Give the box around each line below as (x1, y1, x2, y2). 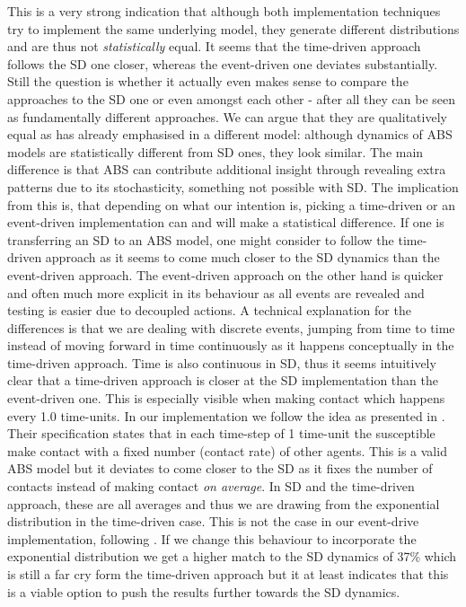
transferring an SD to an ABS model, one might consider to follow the (7, 230, 394, 249)
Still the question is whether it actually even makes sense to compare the (7, 72, 409, 91)
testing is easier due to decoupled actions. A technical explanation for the (7, 301, 411, 320)
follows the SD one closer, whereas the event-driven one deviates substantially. (7, 54, 438, 73)
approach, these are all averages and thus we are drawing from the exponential (7, 494, 440, 513)
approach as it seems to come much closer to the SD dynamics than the (45, 248, 440, 267)
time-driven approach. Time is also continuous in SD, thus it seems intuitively (7, 353, 436, 372)
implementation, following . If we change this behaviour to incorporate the (7, 529, 417, 548)
